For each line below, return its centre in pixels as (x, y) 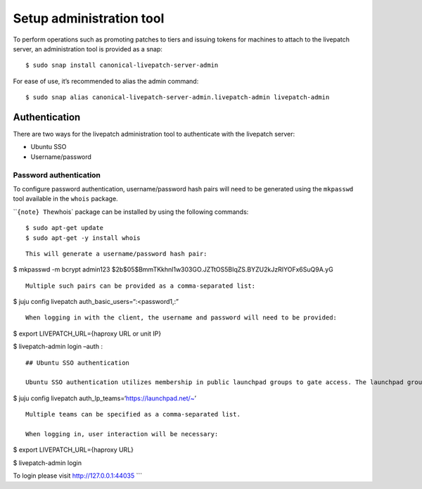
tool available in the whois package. (66, 199)
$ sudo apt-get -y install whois (83, 238)
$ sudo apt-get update (65, 228)
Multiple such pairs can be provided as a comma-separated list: (141, 286)
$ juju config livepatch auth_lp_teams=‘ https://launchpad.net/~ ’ (105, 398)
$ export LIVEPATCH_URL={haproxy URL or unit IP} (87, 334)
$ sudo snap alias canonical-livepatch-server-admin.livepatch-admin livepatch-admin (178, 97)
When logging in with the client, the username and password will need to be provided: (181, 318)
